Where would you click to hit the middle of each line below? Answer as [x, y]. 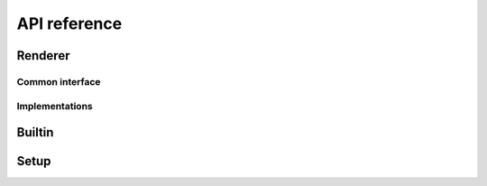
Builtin [35, 132]
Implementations [55, 106]
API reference [69, 23]
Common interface [59, 81]
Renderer [43, 56]
